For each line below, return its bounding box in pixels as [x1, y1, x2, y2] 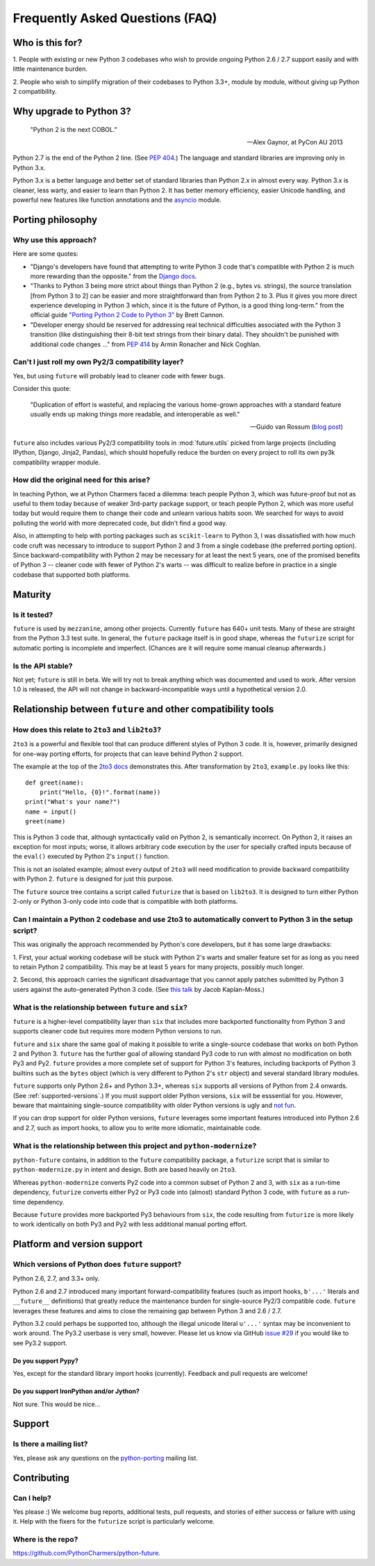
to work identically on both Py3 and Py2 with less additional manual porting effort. [12, 1220, 248, 1229]
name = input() [25, 807, 77, 816]
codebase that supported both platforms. [12, 570, 131, 579]
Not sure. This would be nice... [12, 1399, 101, 1408]
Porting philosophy [12, 214, 97, 226]
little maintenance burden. [12, 65, 88, 73]
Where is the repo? [12, 1535, 78, 1544]
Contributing [12, 1472, 69, 1483]
